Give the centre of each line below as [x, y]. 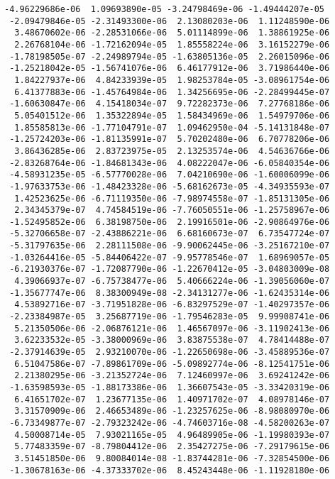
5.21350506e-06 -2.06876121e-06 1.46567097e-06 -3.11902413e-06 [172, 328]
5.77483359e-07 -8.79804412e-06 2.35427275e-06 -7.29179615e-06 [172, 447]
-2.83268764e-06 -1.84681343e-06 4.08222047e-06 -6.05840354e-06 [170, 163]
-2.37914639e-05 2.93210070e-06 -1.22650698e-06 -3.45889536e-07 [170, 352]
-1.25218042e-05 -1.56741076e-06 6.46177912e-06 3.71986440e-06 [170, 68]
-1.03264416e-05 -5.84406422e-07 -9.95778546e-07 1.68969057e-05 [170, 257]
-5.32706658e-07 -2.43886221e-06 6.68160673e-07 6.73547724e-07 [170, 234]
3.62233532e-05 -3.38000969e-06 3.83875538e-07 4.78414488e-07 [172, 340]
